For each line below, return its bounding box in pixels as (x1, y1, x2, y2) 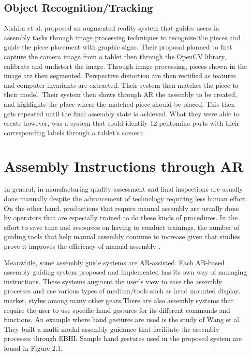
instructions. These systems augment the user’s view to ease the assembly (4, 276, 222, 286)
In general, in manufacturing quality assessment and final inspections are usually (4, 184, 243, 194)
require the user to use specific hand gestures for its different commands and (4, 305, 230, 315)
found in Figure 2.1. (4, 342, 63, 353)
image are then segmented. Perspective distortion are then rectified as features (4, 70, 236, 81)
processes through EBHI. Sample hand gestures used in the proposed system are (4, 333, 242, 343)
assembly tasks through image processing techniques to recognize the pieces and (4, 32, 241, 42)
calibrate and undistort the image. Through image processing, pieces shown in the (4, 61, 247, 71)
